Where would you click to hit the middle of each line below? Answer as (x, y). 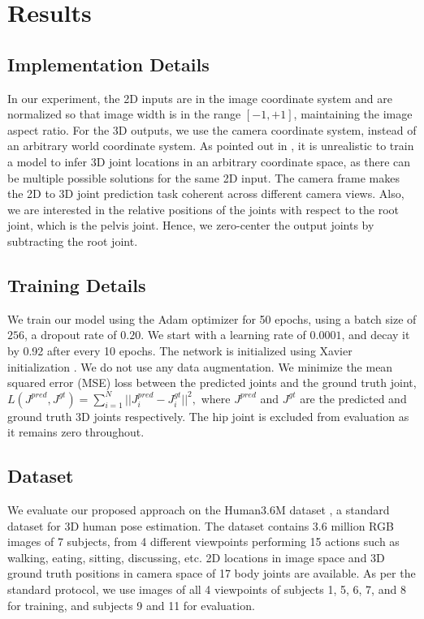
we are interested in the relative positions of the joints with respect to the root (203, 209)
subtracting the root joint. (73, 241)
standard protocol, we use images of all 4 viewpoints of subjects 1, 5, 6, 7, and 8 (207, 589)
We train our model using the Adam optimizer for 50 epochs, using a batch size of (212, 318)
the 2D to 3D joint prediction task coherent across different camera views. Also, (206, 193)
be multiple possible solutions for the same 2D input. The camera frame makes (203, 177)
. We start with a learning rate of (223, 335)
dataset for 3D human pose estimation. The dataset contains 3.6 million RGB (201, 525)
